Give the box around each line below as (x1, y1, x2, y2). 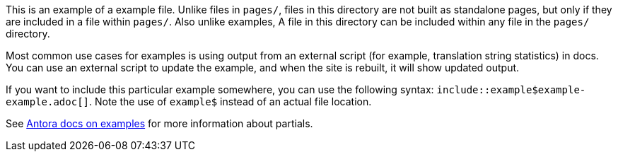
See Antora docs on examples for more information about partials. (6, 117, 313, 129)
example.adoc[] (6, 96, 90, 107)
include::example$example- (436, 84, 586, 95)
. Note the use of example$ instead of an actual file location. (89, 95, 372, 107)
